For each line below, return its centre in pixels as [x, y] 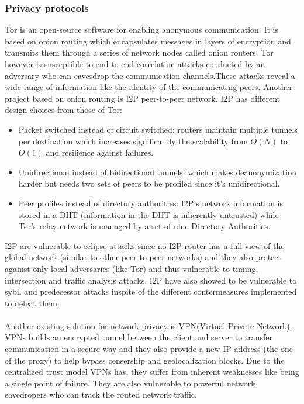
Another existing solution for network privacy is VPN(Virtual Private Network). [148, 325]
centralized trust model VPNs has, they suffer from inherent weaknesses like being [152, 372]
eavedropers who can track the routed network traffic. [101, 394]
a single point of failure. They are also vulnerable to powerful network [130, 383]
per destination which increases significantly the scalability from [133, 141]
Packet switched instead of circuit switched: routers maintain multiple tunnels [158, 129]
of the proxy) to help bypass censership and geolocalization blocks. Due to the [145, 360]
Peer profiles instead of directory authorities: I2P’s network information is [151, 203]
